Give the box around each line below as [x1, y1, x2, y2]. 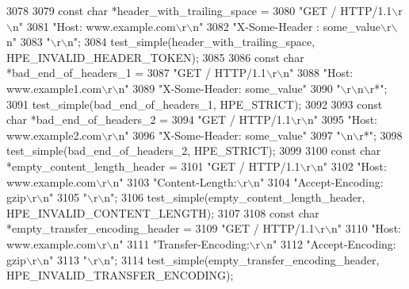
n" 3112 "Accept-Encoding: [266, 235, 396, 252]
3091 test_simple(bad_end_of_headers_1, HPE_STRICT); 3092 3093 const [6, 95, 383, 112]
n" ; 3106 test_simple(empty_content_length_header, [104, 189, 365, 206]
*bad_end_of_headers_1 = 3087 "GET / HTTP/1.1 [6, 64, 266, 81]
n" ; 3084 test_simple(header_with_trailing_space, [67, 33, 315, 50]
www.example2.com [6, 126, 102, 143]
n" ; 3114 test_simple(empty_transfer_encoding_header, [104, 251, 380, 268]
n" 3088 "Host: [283, 64, 354, 81]
